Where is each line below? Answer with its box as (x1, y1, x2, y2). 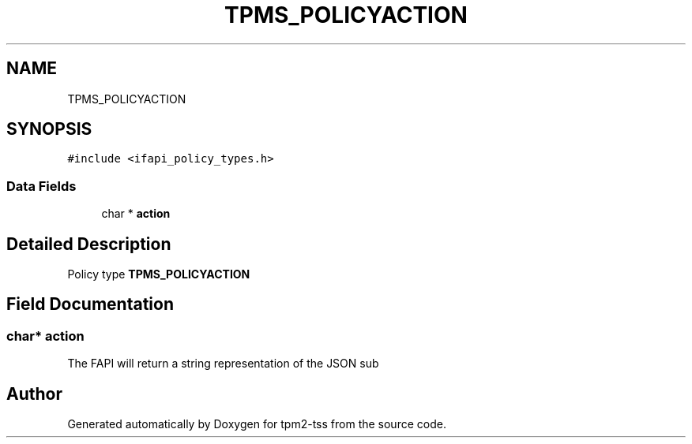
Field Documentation (6, 294, 174, 315)
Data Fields (6, 177, 77, 194)
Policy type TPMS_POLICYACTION (67, 267, 250, 282)
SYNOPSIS (6, 119, 92, 140)
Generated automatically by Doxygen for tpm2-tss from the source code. (67, 417, 446, 431)
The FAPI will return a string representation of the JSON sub (67, 356, 379, 371)
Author (6, 383, 62, 404)
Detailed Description (6, 233, 171, 254)
